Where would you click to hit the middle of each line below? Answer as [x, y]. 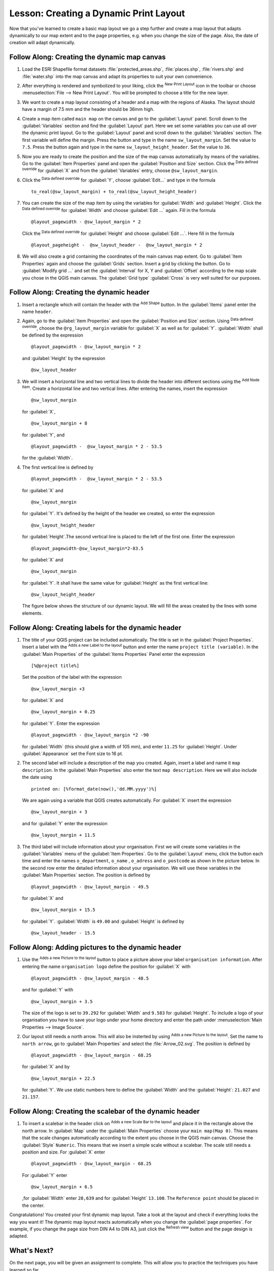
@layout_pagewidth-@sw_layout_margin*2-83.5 [88, 548]
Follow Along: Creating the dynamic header [79, 292]
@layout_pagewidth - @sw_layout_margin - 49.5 [90, 887]
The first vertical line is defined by [58, 467]
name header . [37, 311]
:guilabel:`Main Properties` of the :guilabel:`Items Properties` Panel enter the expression [114, 654]
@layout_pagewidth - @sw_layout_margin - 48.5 [90, 978]
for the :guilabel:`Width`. [47, 458]
